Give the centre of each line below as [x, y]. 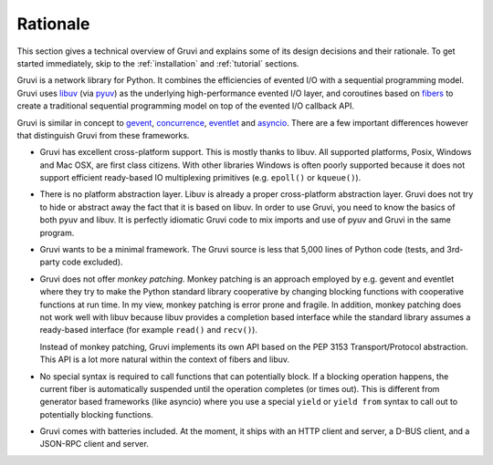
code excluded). [92, 262]
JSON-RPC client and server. [94, 444]
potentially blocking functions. [97, 414]
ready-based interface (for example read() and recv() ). [148, 330]
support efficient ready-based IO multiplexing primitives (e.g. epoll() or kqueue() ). [200, 178]
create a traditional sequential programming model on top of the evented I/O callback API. [186, 106]
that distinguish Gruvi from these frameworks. [103, 135]
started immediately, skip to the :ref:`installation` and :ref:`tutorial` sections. [158, 63]
